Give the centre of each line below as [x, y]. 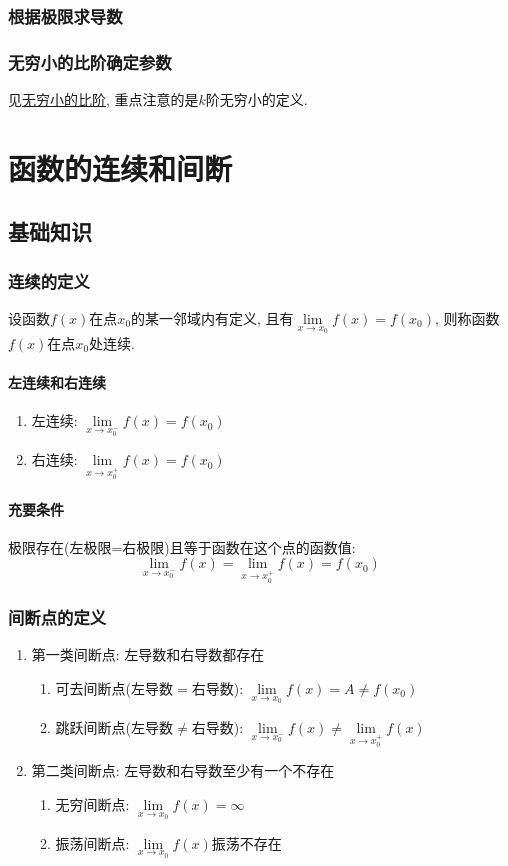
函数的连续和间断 [120, 167]
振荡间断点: [92, 842]
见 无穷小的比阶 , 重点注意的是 [103, 99]
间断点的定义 [57, 617]
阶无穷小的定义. [256, 99]
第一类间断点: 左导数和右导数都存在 [148, 654]
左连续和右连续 [57, 381]
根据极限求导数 [65, 15]
